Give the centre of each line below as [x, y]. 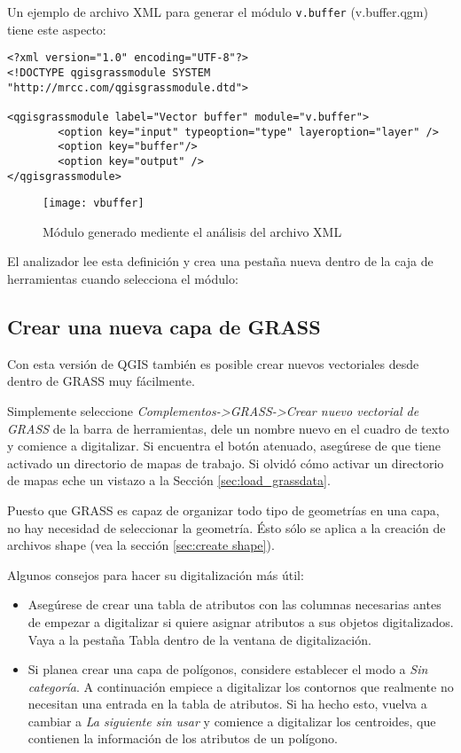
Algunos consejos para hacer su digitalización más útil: [156, 574]
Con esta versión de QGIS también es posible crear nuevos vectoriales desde [213, 363]
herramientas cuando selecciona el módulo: [123, 278]
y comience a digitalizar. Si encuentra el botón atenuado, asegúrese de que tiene [224, 446]
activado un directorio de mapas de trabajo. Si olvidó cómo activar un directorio [226, 463]
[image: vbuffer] [94, 204]
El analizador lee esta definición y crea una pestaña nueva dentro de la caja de [220, 261]
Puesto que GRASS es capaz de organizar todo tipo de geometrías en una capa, [223, 510]
